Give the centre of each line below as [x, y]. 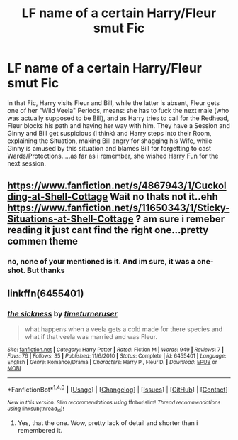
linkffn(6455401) [46, 293]
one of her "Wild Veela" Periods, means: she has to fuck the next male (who [118, 110]
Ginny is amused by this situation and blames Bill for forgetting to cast [109, 148]
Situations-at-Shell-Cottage [70, 219]
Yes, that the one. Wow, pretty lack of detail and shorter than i [108, 423]
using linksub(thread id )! [36, 409]
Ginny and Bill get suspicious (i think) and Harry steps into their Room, [109, 133]
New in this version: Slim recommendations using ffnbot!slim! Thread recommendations [114, 402]
